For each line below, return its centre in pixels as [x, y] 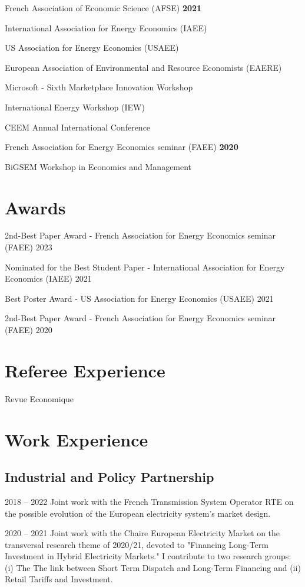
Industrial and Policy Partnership [110, 477]
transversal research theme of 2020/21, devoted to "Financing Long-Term [137, 544]
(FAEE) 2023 [29, 247]
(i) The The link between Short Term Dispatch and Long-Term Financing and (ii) [153, 567]
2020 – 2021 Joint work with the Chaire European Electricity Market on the [142, 533]
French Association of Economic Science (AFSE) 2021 [103, 8]
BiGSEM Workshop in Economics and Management [98, 166]
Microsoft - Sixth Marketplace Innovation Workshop [99, 87]
